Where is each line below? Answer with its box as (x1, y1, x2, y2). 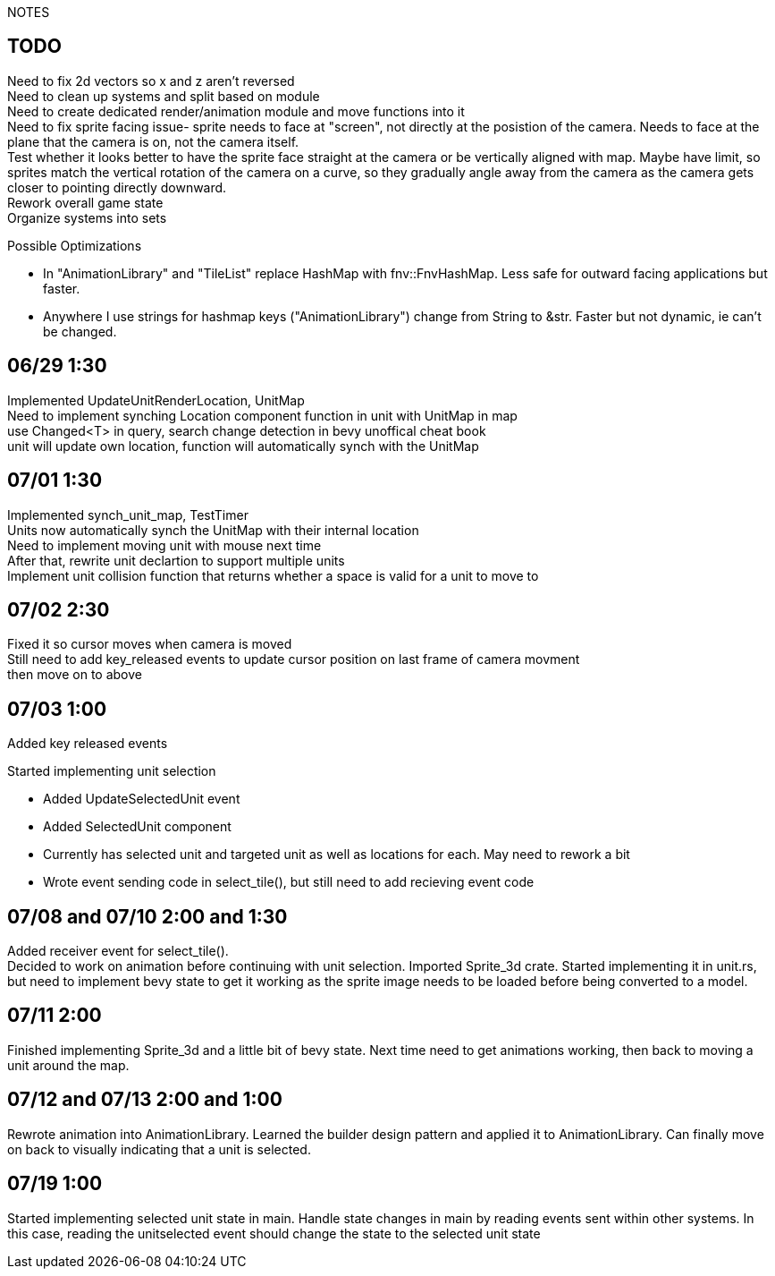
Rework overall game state (7, 194, 164, 210)
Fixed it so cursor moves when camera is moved (7, 636, 292, 652)
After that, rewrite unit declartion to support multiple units (7, 552, 345, 568)
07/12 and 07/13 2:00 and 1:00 (7, 1088, 282, 1111)
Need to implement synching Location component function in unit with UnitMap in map (7, 407, 518, 423)
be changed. (43, 323, 117, 339)
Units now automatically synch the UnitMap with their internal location (7, 522, 419, 538)
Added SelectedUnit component (43, 819, 232, 835)
